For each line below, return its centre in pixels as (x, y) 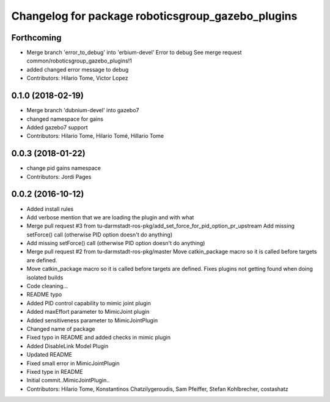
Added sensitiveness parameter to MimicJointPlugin (92, 320)
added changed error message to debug (78, 69)
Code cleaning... (47, 286)
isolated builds (45, 277)
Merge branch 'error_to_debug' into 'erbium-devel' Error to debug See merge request (134, 53)
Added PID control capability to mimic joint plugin (89, 303)
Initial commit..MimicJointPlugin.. (68, 381)
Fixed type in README (55, 371)
